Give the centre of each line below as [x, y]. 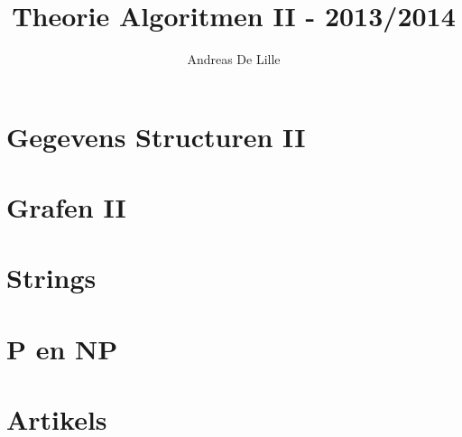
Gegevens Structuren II [156, 136]
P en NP [62, 348]
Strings [51, 278]
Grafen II [66, 207]
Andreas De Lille [234, 59]
